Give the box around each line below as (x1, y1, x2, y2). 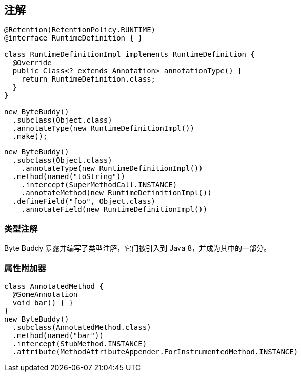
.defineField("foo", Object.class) (12, 197, 156, 206)
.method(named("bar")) (12, 331, 104, 340)
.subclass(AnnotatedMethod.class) (12, 323, 151, 331)
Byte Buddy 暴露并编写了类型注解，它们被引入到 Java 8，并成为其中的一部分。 (4, 244, 271, 253)
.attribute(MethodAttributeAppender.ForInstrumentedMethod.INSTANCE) (12, 347, 298, 356)
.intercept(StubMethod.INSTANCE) (12, 339, 147, 348)
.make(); (12, 132, 48, 141)
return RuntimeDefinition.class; (21, 75, 156, 84)
